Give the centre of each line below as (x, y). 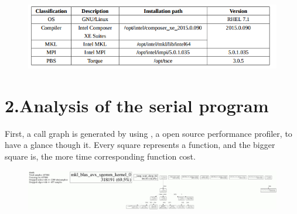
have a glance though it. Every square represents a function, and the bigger (140, 145)
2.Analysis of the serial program (137, 105)
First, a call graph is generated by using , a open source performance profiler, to (148, 133)
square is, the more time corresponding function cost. (100, 156)
